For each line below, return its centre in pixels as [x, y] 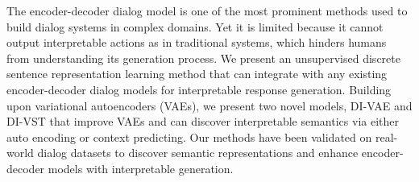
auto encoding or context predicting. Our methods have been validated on [189, 136]
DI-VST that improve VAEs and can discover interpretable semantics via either [203, 121]
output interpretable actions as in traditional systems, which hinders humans [197, 42]
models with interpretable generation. [141, 168]
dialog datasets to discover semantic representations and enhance [198, 153]
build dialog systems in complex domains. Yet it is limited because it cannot [195, 26]
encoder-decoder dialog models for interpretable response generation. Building [199, 89]
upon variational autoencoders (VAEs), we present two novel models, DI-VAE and [209, 105]
